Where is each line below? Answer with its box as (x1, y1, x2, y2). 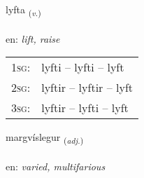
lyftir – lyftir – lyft (41, 79, 134, 96)
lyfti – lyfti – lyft (41, 59, 124, 76)
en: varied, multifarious (6, 159, 106, 174)
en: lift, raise (6, 31, 60, 46)
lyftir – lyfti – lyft (41, 100, 129, 116)
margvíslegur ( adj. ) (6, 130, 84, 146)
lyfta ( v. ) (6, 2, 41, 18)
